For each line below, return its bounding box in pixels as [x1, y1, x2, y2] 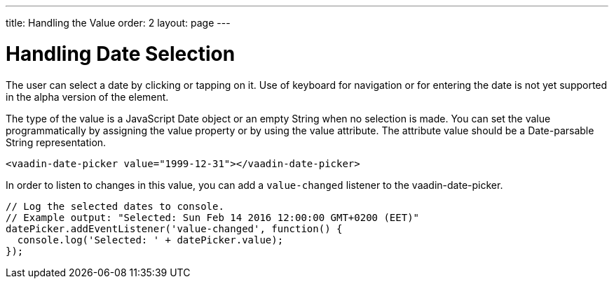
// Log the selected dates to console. [6, 200, 224, 212]
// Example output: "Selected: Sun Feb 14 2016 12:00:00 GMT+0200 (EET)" [6, 211, 420, 223]
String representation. [6, 136, 107, 148]
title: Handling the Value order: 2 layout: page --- [6, 17, 231, 29]
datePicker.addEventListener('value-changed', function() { [6, 222, 343, 234]
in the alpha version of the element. [6, 90, 169, 103]
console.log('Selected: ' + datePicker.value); [17, 234, 284, 246]
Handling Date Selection [6, 41, 236, 66]
